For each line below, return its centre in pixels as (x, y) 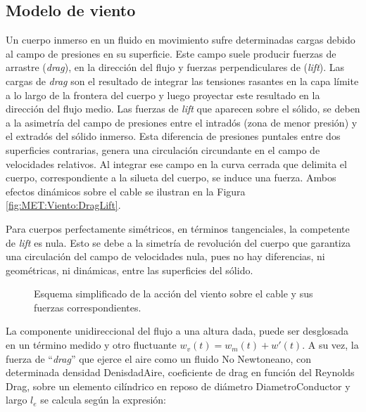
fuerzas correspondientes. (88, 307)
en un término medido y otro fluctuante (91, 345)
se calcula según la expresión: (103, 400)
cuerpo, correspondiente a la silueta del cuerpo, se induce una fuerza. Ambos (171, 178)
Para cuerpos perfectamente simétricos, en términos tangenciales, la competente (178, 228)
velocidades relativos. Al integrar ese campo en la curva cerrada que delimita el (176, 163)
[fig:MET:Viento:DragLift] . (63, 205)
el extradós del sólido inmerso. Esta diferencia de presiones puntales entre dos (173, 136)
